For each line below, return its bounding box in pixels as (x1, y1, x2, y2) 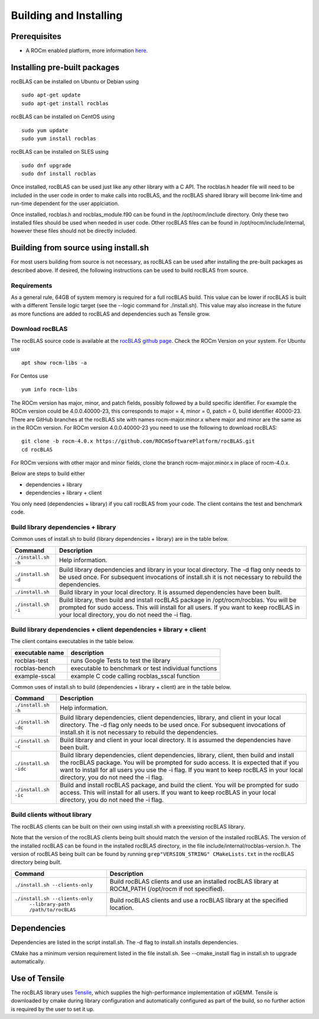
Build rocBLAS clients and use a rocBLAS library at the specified (109, 896, 288, 904)
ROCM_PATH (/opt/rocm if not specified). (109, 884, 224, 893)
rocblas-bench (14, 664, 56, 672)
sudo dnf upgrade (21, 162, 71, 168)
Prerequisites (11, 31, 61, 41)
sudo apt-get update (21, 92, 81, 99)
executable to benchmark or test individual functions (70, 664, 217, 672)
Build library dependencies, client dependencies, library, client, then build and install (60, 751, 295, 760)
